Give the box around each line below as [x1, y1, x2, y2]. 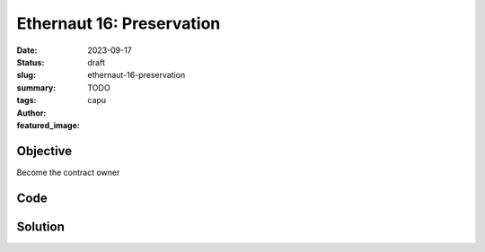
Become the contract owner [16, 167, 120, 178]
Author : [16, 108, 47, 118]
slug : [16, 70, 36, 81]
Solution [16, 219, 65, 234]
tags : [16, 95, 37, 106]
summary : [16, 82, 57, 93]
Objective [16, 143, 73, 159]
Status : [16, 56, 45, 67]
